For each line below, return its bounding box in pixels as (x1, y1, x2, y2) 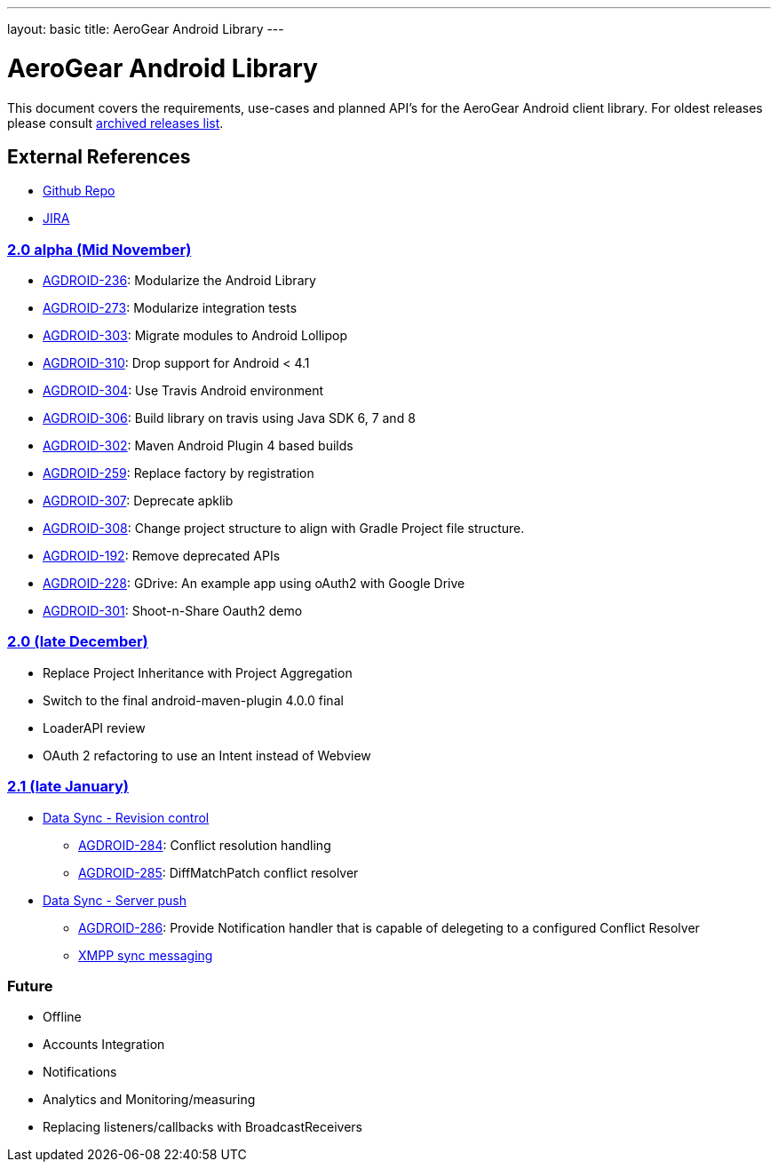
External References (7, 145, 191, 168)
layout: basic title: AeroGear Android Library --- (7, 21, 284, 36)
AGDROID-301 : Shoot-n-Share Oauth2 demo (43, 603, 303, 619)
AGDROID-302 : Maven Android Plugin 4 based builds (43, 438, 353, 454)
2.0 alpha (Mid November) (7, 240, 192, 258)
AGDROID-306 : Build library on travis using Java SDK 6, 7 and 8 (43, 410, 416, 426)
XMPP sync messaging (78, 947, 213, 963)
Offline (43, 1009, 82, 1025)
